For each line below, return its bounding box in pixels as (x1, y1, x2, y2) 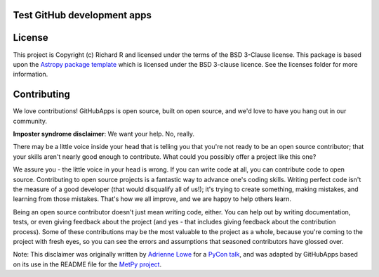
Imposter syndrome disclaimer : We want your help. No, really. (13, 130, 195, 138)
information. (13, 70, 48, 79)
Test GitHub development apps (13, 9, 152, 21)
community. (13, 117, 47, 125)
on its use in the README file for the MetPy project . (13, 260, 161, 269)
